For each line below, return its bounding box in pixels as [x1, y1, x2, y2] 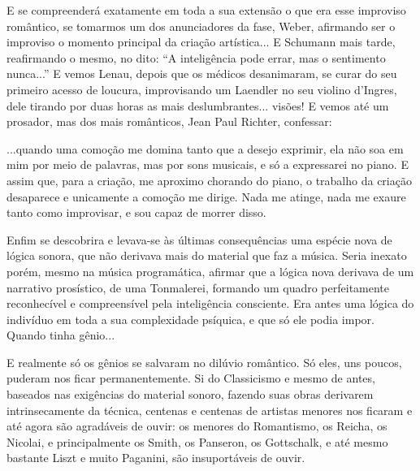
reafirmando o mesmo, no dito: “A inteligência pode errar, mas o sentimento [6, 49, 386, 66]
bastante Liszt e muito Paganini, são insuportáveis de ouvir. [6, 449, 305, 466]
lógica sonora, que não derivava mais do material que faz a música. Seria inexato [6, 247, 407, 264]
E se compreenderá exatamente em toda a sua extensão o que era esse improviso [6, 2, 406, 18]
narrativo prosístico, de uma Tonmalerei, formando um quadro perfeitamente [6, 279, 390, 296]
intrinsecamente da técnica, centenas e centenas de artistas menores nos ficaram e [6, 401, 413, 418]
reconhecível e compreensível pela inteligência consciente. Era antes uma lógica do [6, 295, 414, 312]
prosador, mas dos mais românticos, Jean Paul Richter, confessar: [6, 113, 332, 130]
